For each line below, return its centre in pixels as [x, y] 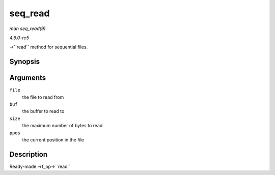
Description [29, 154]
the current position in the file [53, 139]
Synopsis [25, 62]
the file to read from [43, 97]
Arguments [28, 78]
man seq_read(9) [28, 28]
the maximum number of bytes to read [62, 126]
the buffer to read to [43, 111]
